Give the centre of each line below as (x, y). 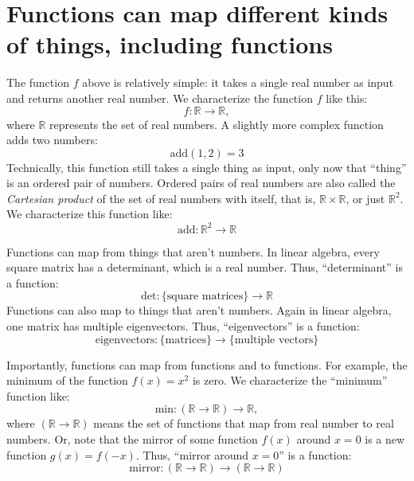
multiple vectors (274, 340)
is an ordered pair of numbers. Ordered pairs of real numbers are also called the (201, 183)
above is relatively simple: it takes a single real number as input (238, 82)
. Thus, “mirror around (192, 454)
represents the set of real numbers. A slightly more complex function (217, 124)
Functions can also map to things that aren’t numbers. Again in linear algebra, (199, 310)
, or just (365, 198)
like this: (347, 98)
